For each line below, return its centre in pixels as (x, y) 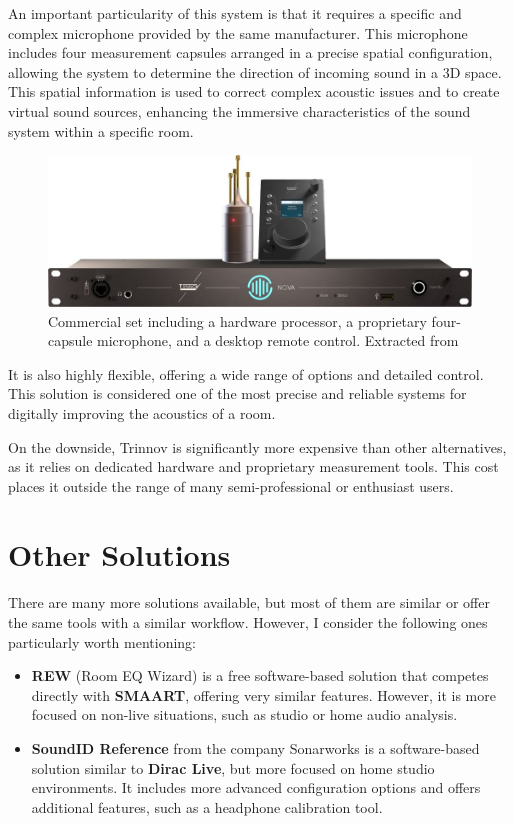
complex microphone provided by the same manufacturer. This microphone (238, 32)
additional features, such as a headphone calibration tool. (207, 806)
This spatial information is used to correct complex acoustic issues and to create (254, 91)
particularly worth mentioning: (102, 641)
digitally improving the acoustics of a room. (142, 412)
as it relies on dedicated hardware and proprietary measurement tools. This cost (253, 466)
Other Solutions (119, 554)
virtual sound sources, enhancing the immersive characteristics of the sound (239, 110)
